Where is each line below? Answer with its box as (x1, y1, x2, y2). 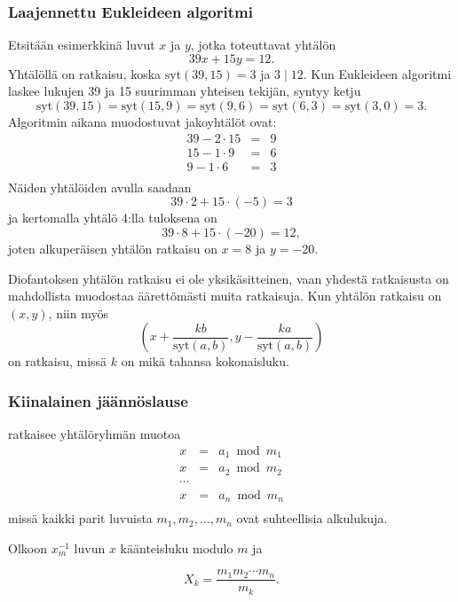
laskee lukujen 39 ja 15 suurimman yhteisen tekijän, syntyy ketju (8, 82, 361, 100)
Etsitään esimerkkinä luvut (8, 35, 155, 54)
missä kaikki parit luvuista (8, 509, 153, 528)
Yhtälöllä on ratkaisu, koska (8, 64, 162, 82)
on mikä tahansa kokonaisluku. (121, 352, 289, 371)
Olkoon (8, 538, 47, 557)
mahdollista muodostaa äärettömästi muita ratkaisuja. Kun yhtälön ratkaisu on (8, 286, 442, 305)
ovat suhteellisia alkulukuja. (236, 509, 388, 528)
